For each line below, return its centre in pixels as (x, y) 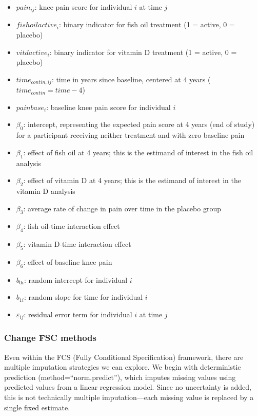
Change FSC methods (50, 338)
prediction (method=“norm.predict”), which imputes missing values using (120, 377)
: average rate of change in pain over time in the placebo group (122, 208)
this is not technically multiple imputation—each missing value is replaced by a (129, 397)
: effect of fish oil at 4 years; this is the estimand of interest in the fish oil (138, 152)
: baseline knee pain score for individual (108, 107)
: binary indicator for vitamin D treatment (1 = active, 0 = (143, 52)
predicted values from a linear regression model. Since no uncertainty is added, (128, 387)
